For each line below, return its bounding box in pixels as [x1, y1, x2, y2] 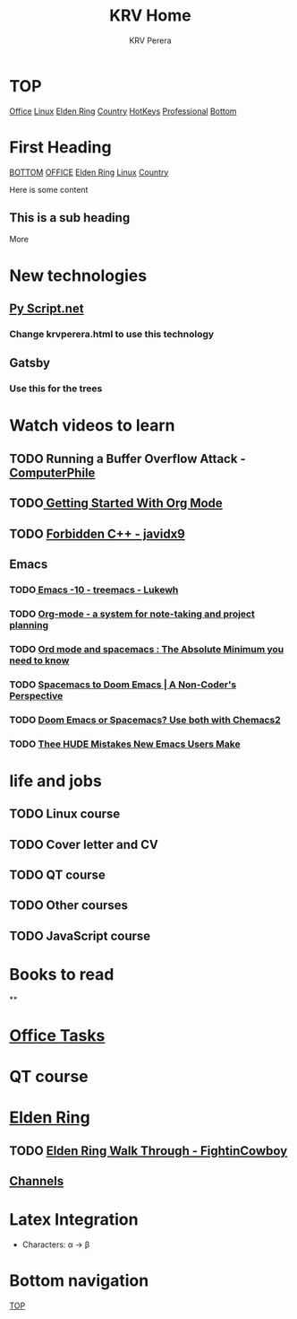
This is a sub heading [9, 210, 131, 225]
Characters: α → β [21, 1239, 90, 1250]
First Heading [9, 136, 112, 157]
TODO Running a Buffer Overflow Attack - [9, 450, 246, 467]
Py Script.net [9, 301, 84, 317]
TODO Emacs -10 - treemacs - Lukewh [9, 583, 179, 596]
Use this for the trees [9, 382, 103, 395]
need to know [9, 654, 70, 667]
